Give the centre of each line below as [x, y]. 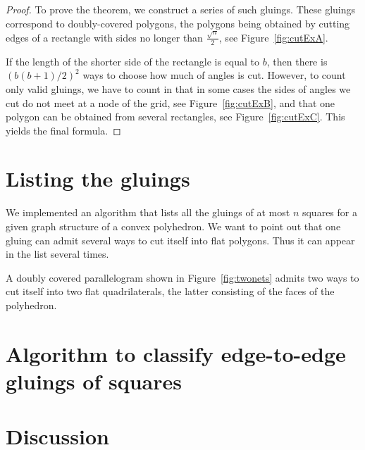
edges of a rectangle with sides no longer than [104, 37]
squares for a [329, 212]
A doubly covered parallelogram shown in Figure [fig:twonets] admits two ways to [182, 277]
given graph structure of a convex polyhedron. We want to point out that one [173, 226]
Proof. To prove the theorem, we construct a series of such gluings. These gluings [181, 9]
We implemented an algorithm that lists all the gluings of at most [148, 212]
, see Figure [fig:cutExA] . [273, 37]
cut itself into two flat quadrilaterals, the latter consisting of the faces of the [170, 291]
